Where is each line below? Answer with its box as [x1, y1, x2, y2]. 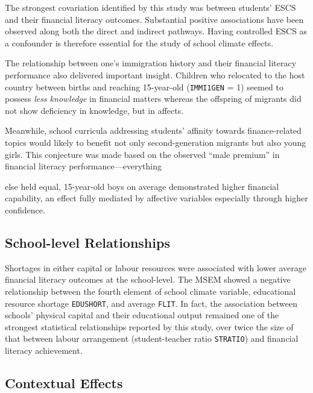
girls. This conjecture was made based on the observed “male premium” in [5, 148, 280, 160]
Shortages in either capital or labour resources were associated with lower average [5, 261, 307, 274]
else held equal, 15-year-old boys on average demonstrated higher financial [5, 180, 279, 192]
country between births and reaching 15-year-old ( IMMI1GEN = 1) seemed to [5, 80, 284, 93]
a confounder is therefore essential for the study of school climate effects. [5, 36, 274, 49]
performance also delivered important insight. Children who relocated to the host [5, 68, 305, 81]
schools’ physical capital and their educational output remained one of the [5, 309, 279, 321]
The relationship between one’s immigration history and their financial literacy [5, 57, 297, 69]
